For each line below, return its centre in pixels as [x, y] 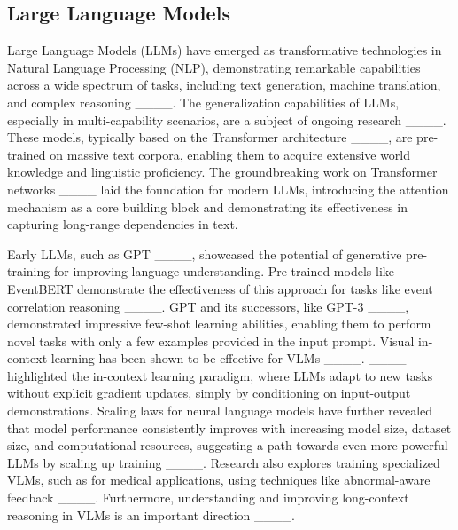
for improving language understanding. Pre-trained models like [224, 271]
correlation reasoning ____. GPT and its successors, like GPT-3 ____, [208, 306]
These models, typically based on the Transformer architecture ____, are [210, 137]
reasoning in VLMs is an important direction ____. [151, 514]
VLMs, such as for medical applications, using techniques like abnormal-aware [219, 480]
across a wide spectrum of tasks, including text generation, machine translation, [224, 85]
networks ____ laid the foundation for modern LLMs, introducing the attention [228, 189]
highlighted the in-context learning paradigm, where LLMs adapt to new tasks [220, 375]
